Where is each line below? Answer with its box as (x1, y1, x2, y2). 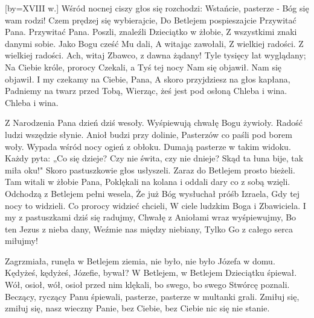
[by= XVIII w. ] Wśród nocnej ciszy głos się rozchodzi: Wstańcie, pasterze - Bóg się (5, 2, 309, 14)
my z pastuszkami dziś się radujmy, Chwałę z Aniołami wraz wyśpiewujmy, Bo (5, 211, 296, 223)
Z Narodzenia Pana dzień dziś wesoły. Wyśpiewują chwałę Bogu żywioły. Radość (5, 116, 303, 129)
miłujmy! (5, 234, 38, 247)
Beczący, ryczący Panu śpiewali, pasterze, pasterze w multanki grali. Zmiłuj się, (5, 290, 300, 302)
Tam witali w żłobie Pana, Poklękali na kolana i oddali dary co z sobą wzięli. (5, 175, 290, 188)
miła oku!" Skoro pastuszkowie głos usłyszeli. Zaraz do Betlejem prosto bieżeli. (5, 163, 295, 176)
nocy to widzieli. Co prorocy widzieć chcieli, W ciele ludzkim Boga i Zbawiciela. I (5, 199, 306, 211)
